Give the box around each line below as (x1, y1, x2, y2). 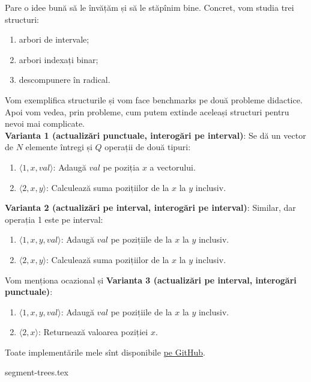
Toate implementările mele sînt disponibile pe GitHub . (5, 345, 205, 358)
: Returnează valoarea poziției (38, 326, 148, 338)
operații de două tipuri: (104, 141, 191, 153)
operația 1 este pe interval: (5, 213, 103, 225)
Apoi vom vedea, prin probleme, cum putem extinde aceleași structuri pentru (5, 105, 289, 118)
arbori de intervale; (19, 33, 89, 46)
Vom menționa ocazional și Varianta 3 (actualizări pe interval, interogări (5, 273, 297, 286)
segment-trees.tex (5, 366, 68, 378)
